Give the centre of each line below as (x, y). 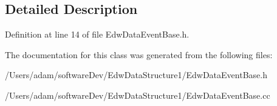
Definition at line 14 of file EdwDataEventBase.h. (97, 34)
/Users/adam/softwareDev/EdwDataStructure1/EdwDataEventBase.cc (138, 95)
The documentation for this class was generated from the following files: (139, 54)
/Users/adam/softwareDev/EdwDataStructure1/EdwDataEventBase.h (136, 75)
